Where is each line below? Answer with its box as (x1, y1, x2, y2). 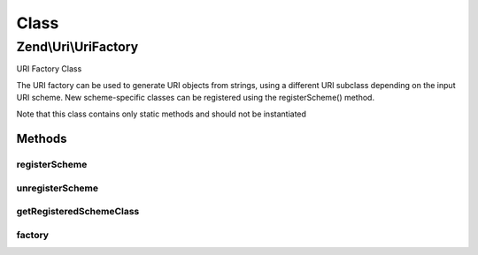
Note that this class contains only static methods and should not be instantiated (16, 109, 307, 119)
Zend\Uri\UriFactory (16, 39, 139, 55)
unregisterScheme (16, 182, 99, 194)
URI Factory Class (16, 64, 82, 74)
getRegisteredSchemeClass (16, 206, 140, 218)
